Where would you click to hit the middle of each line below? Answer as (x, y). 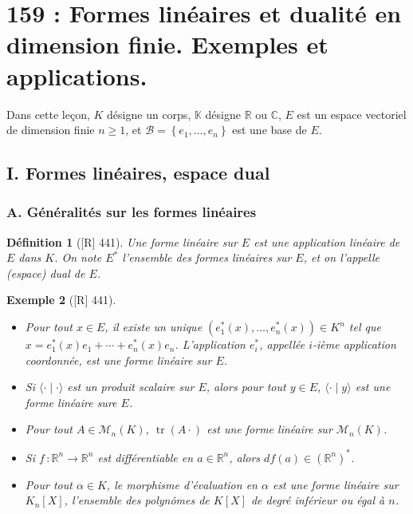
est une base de (269, 130)
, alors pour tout (246, 387)
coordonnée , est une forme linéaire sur (118, 360)
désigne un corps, (149, 114)
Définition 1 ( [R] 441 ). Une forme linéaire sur (122, 241)
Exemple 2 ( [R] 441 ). (61, 300)
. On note (78, 257)
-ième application (354, 344)
